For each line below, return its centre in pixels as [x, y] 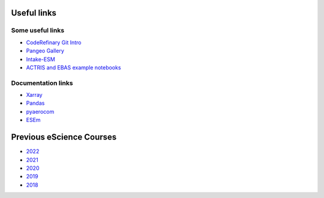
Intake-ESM [40, 59]
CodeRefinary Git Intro [54, 42]
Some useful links [38, 31]
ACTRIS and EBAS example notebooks [73, 67]
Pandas [35, 103]
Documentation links [42, 83]
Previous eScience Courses [64, 137]
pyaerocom [40, 111]
